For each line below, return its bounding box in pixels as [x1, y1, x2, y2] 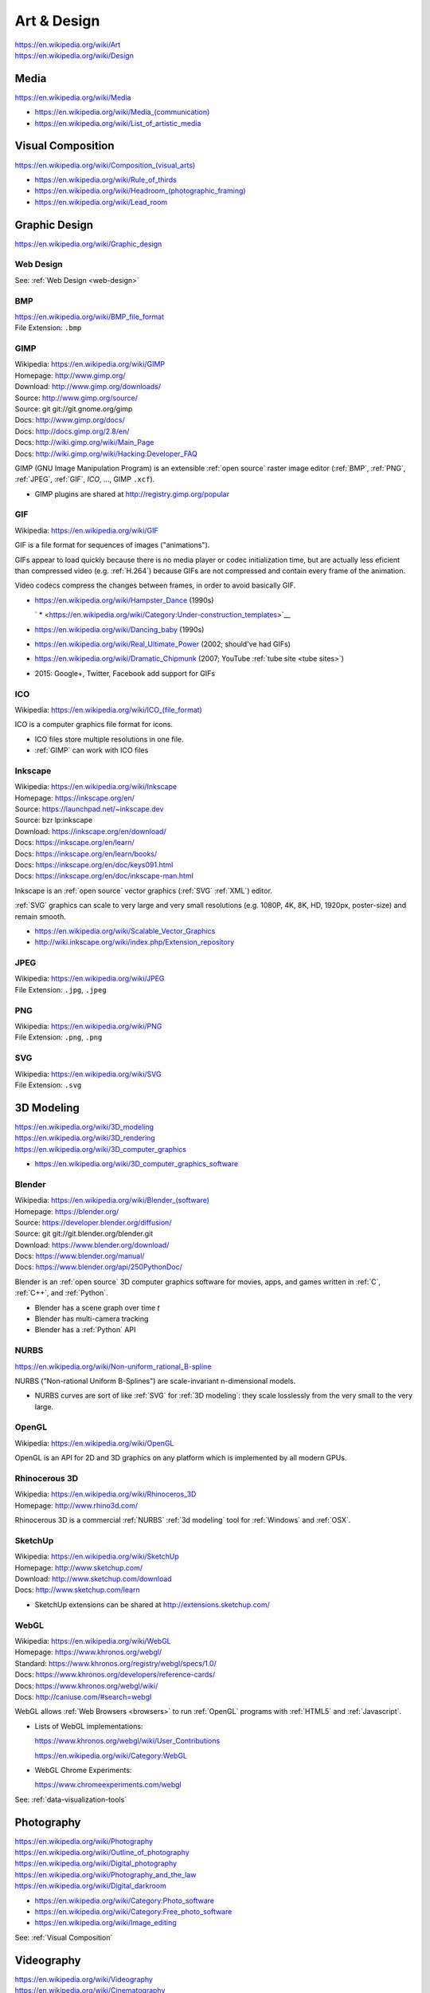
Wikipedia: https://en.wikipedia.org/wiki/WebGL [14, 1637, 171, 1646]
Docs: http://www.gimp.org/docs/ [14, 415, 125, 425]
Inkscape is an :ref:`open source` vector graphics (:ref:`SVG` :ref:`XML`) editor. [14, 886, 272, 895]
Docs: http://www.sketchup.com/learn [14, 1585, 140, 1594]
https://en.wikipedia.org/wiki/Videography [14, 1974, 153, 1984]
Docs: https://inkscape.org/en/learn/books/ [14, 849, 158, 859]
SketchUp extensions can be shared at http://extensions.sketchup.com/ [34, 1599, 270, 1610]
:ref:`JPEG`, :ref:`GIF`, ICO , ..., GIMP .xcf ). [14, 474, 155, 484]
